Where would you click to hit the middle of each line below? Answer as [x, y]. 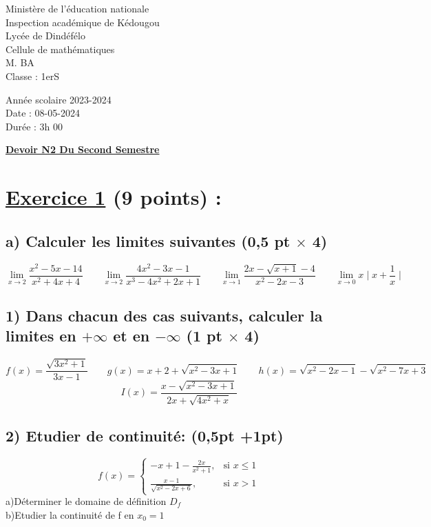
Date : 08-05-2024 [43, 113]
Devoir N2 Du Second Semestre [83, 149]
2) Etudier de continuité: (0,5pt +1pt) [145, 435]
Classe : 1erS [32, 76]
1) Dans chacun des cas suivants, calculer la [164, 316]
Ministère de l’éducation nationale [77, 8]
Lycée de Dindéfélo [45, 36]
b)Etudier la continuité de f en [70, 514]
